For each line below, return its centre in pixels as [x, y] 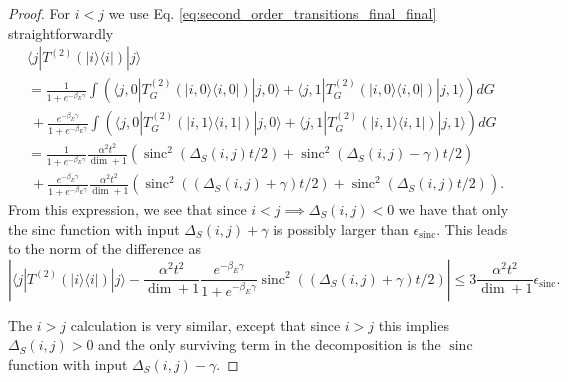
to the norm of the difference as [105, 248]
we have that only [453, 209]
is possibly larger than [341, 228]
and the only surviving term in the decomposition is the [269, 344]
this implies [413, 324]
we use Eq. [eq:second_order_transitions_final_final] [272, 13]
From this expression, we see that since [127, 209]
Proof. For [39, 13]
